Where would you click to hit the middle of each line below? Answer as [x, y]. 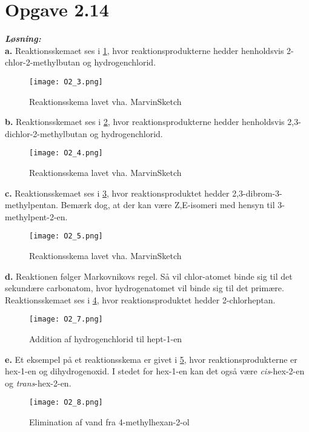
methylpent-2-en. [36, 216]
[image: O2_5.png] [66, 236]
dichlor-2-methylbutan [46, 133]
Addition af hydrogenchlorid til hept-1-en [106, 339]
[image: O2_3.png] [66, 82]
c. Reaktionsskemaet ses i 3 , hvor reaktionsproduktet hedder [117, 193]
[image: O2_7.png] [66, 319]
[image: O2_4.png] [66, 153]
